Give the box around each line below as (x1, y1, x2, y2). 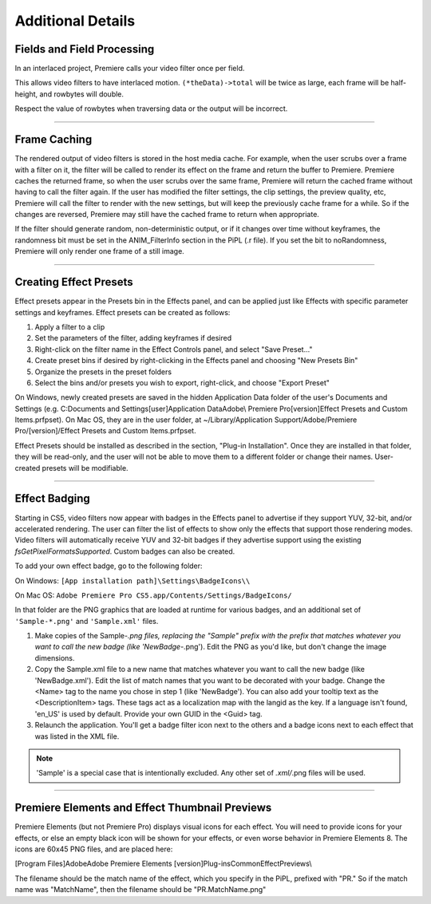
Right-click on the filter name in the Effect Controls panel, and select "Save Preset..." (34, 344, 313, 354)
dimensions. (34, 653, 75, 662)
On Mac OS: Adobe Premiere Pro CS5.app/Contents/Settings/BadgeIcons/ (14, 590, 293, 600)
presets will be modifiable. (42, 463, 129, 472)
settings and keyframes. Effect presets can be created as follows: (14, 307, 231, 317)
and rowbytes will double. (39, 89, 124, 99)
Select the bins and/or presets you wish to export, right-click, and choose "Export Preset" (34, 377, 330, 387)
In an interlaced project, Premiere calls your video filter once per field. (14, 64, 245, 73)
